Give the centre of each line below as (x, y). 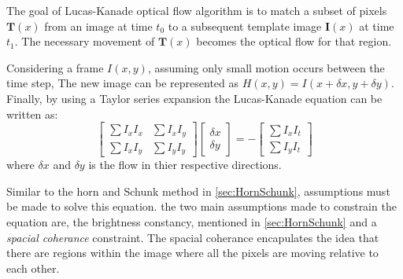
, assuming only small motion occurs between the (266, 67)
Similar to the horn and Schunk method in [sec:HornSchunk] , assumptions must (198, 191)
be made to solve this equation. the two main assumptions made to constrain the (201, 206)
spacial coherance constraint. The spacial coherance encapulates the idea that (193, 237)
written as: (32, 114)
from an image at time (98, 26)
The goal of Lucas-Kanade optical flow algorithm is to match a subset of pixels (197, 10)
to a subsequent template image (245, 26)
